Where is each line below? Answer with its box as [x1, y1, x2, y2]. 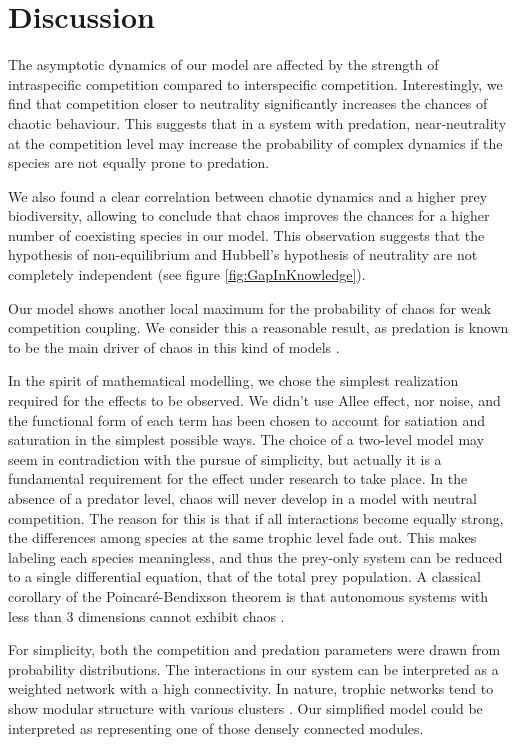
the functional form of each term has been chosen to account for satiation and [8, 409, 486, 430]
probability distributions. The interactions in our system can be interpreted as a [8, 658, 499, 679]
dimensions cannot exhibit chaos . [78, 605, 285, 626]
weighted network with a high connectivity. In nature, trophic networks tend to [8, 678, 494, 699]
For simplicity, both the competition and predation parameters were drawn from [8, 639, 501, 660]
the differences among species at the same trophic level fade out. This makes [8, 527, 477, 548]
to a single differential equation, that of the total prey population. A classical [8, 566, 481, 587]
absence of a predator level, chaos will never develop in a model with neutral [8, 488, 477, 508]
